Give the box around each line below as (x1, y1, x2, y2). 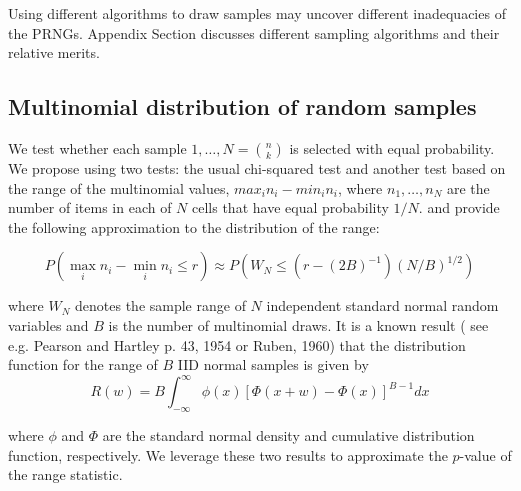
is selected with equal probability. (289, 137, 495, 158)
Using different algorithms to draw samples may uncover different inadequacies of (8, 3, 506, 23)
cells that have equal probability (192, 197, 389, 218)
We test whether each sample (8, 137, 187, 158)
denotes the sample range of (75, 295, 246, 316)
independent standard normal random (266, 295, 499, 316)
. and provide (418, 197, 500, 218)
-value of (459, 444, 512, 465)
